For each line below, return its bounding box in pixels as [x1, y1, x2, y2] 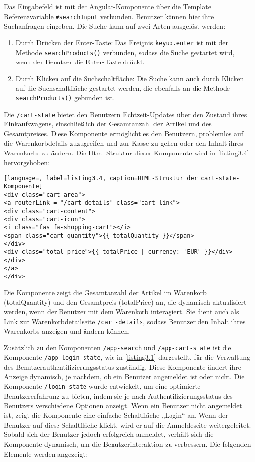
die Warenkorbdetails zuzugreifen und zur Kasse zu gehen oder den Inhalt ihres [4, 138, 243, 148]
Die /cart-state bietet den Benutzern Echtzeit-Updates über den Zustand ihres [4, 109, 247, 119]
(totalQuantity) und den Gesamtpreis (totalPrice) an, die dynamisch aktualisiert [4, 297, 247, 307]
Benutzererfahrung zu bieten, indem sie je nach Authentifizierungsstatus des [4, 390, 233, 400]
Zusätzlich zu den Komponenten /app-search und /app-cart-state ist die [4, 342, 231, 352]
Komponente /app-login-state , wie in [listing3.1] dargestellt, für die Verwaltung [4, 352, 251, 362]
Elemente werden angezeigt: [4, 448, 87, 459]
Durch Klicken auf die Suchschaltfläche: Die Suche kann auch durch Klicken [15, 73, 244, 83]
